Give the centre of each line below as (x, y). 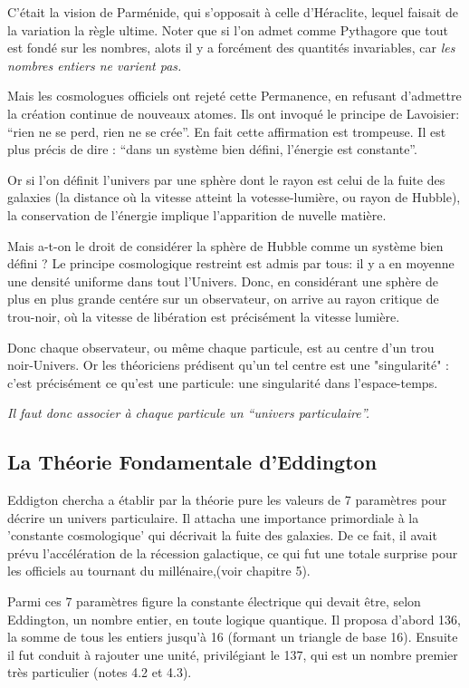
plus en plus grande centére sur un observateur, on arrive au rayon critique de (223, 299)
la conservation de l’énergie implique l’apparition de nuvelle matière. (197, 214)
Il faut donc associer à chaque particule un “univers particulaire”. (189, 413)
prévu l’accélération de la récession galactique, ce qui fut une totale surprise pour (233, 552)
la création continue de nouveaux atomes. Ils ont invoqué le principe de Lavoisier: (234, 113)
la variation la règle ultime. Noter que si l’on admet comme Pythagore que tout (228, 29)
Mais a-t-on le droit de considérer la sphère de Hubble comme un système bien (225, 245)
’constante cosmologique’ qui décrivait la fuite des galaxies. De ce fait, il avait (222, 535)
